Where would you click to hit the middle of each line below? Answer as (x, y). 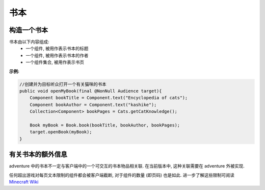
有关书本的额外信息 (38, 155)
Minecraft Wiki (24, 182)
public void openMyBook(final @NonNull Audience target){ (91, 91)
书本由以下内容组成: (29, 42)
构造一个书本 (28, 30)
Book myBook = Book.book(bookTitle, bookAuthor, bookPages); (105, 125)
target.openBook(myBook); (61, 132)
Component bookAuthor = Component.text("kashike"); (93, 105)
